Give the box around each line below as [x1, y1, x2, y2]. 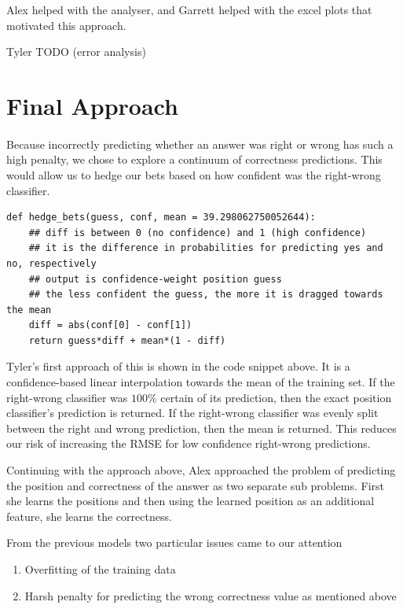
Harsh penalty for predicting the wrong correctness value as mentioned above [24, 587, 397, 603]
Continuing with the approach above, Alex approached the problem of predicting [6, 462, 396, 478]
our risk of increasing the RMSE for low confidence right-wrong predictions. [6, 435, 371, 452]
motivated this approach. [6, 17, 126, 33]
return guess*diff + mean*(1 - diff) [28, 334, 226, 346]
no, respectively [6, 257, 97, 269]
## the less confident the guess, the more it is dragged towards [28, 289, 383, 301]
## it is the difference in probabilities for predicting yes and [28, 242, 383, 254]
